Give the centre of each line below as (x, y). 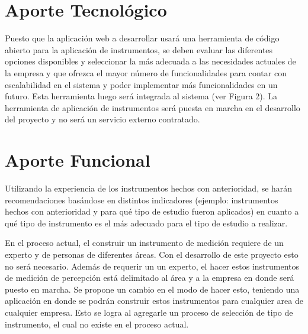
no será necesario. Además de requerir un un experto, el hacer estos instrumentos (152, 266)
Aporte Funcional (78, 160)
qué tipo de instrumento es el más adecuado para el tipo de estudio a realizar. (146, 223)
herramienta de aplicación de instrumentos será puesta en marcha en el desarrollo (153, 107)
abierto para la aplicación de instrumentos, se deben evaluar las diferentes (139, 49)
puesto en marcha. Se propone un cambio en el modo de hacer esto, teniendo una (152, 289)
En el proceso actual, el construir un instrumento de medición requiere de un (144, 243)
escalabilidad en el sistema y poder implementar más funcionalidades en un (141, 84)
